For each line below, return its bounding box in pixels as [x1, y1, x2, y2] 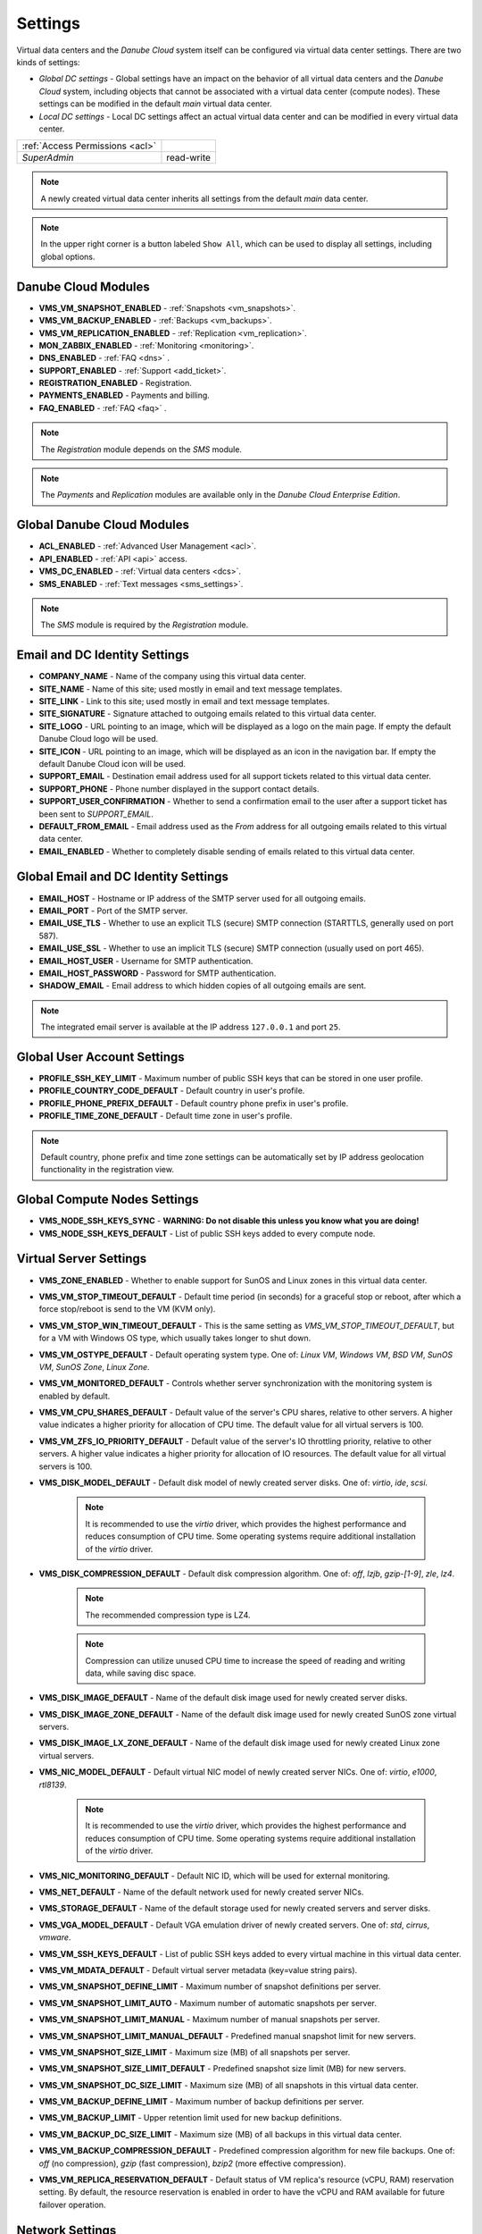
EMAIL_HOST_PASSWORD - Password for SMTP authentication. [38, 968, 277, 978]
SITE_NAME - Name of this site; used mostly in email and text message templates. [38, 684, 343, 694]
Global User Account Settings [16, 1049, 185, 1064]
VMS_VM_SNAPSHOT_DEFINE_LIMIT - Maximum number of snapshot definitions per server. [38, 1981, 381, 1992]
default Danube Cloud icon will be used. [38, 758, 187, 768]
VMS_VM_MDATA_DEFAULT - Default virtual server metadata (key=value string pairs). [38, 1964, 358, 1975]
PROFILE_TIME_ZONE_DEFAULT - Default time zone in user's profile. [38, 1111, 293, 1121]
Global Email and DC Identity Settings [16, 869, 229, 885]
